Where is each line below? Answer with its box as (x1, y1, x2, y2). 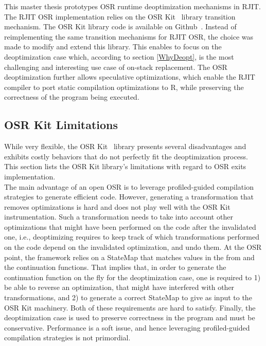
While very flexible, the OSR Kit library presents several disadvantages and (4, 141, 246, 152)
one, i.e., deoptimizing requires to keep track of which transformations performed (4, 231, 259, 242)
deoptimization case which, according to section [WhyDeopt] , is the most (4, 51, 234, 62)
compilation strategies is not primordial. (4, 332, 131, 343)
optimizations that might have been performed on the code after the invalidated (4, 221, 256, 232)
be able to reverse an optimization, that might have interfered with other (4, 282, 235, 293)
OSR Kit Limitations (4, 117, 118, 133)
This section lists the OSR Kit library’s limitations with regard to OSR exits (4, 161, 246, 172)
